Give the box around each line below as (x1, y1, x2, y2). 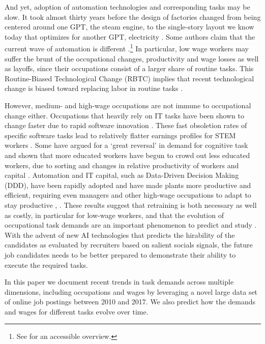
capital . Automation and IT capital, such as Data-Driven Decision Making (5, 170, 239, 180)
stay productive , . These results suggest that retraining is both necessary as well (5, 199, 257, 210)
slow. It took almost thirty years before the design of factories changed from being (5, 11, 261, 22)
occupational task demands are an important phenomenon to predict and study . (5, 220, 257, 230)
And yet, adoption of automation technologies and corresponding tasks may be (5, 2, 250, 12)
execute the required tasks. (5, 259, 88, 270)
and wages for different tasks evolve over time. (5, 306, 149, 317)
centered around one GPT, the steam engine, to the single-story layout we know (5, 21, 254, 32)
